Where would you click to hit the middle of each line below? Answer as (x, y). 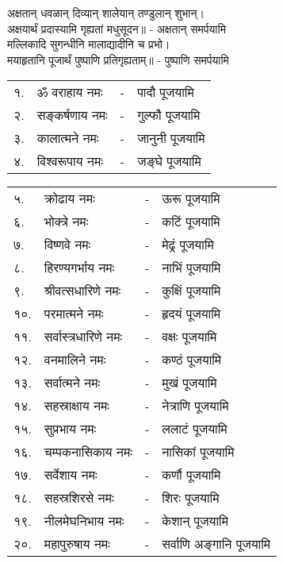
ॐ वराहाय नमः (70, 92)
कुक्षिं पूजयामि (191, 291)
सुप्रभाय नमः (70, 429)
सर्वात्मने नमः (72, 383)
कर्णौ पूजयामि (191, 475)
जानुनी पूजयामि (171, 138)
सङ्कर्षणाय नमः (72, 115)
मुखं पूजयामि (189, 383)
